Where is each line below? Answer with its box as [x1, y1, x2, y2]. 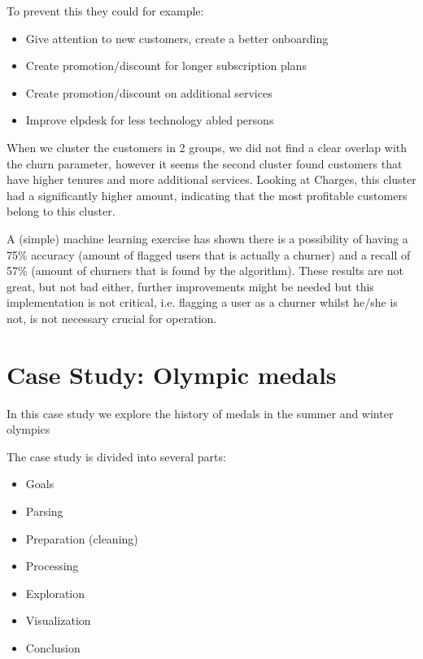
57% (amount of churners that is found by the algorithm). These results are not [7, 262, 403, 279]
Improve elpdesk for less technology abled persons [25, 111, 274, 129]
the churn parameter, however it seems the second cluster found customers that [7, 155, 403, 172]
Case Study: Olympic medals [7, 357, 337, 391]
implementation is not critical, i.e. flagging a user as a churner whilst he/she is [7, 294, 398, 311]
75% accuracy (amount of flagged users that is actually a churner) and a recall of [7, 246, 411, 263]
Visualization [25, 612, 91, 629]
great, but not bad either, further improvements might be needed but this [7, 277, 374, 295]
